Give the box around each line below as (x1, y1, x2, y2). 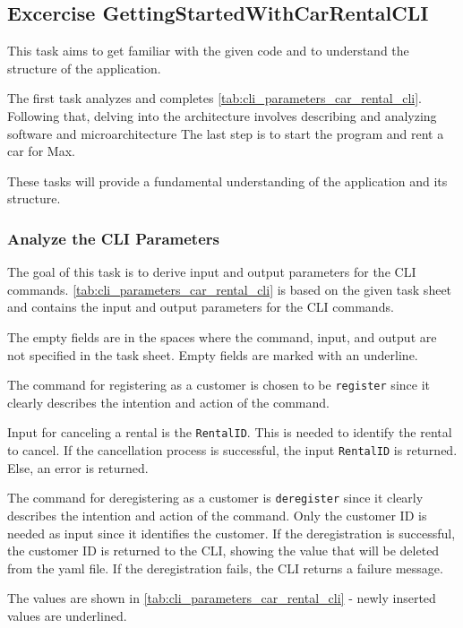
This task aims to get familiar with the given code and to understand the (7, 41, 409, 60)
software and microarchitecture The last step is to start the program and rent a (7, 124, 444, 142)
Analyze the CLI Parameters (7, 227, 219, 249)
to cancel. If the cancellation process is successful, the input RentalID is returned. (7, 441, 458, 460)
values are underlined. (7, 606, 127, 624)
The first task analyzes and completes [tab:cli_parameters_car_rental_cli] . (7, 89, 422, 108)
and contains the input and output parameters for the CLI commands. (7, 297, 394, 316)
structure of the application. (7, 58, 161, 77)
